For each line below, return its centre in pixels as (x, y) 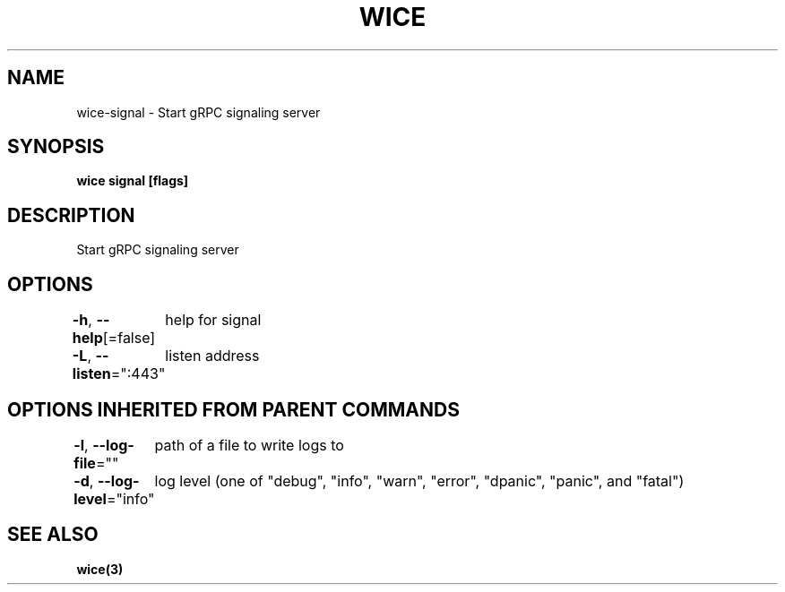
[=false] (129, 338)
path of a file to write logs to (249, 445)
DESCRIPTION (71, 215)
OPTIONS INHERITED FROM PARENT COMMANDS (233, 409)
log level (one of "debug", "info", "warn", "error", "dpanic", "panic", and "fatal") (419, 480)
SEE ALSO (53, 535)
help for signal (213, 320)
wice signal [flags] (133, 181)
